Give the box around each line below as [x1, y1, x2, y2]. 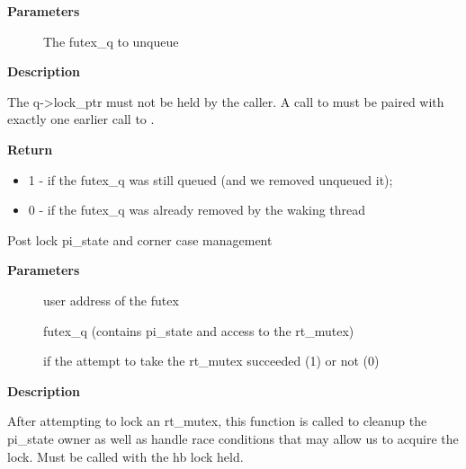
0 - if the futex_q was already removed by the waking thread [28, 200, 366, 219]
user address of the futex [43, 290, 179, 309]
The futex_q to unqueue [43, 31, 179, 50]
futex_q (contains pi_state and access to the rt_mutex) [43, 321, 354, 340]
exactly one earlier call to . [7, 110, 155, 128]
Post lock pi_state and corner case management [7, 230, 273, 249]
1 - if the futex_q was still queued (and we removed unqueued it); [28, 170, 393, 189]
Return [7, 139, 53, 158]
